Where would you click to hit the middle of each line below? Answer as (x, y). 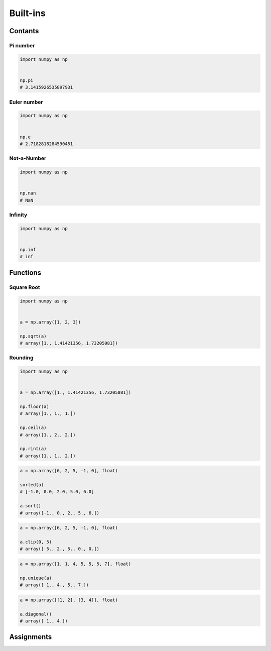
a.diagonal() (36, 614)
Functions (25, 273)
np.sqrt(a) (33, 336)
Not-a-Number (28, 158)
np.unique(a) (36, 578)
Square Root (25, 287)
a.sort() (31, 506)
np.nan (28, 193)
